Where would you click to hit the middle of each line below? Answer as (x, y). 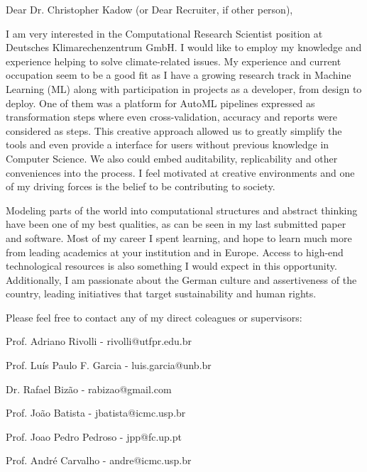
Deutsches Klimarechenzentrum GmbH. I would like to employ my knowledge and (184, 47)
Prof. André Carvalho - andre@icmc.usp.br (99, 460)
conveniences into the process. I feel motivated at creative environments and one (180, 172)
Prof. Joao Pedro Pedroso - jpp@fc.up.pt (94, 436)
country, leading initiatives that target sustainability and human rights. (161, 293)
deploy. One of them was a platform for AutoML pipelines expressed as (160, 103)
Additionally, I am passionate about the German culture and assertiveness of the (181, 279)
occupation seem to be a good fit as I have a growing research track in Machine (179, 75)
